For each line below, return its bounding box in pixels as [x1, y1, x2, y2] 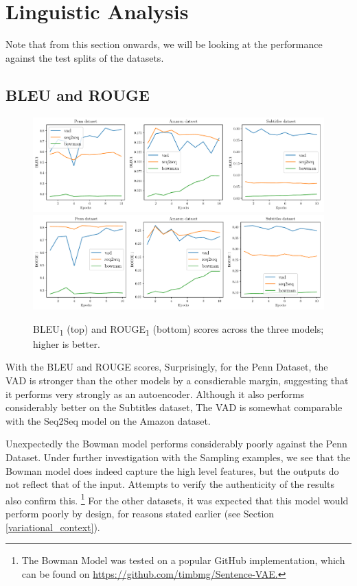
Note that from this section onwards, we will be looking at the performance [5, 37, 323, 51]
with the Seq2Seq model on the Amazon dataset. [5, 413, 211, 427]
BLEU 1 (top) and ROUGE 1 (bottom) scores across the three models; [33, 321, 324, 338]
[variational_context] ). [5, 519, 100, 534]
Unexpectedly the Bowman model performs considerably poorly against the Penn [5, 436, 347, 451]
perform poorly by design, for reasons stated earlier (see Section [5, 506, 275, 521]
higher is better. [33, 336, 100, 351]
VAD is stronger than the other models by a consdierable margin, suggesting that [5, 373, 349, 388]
